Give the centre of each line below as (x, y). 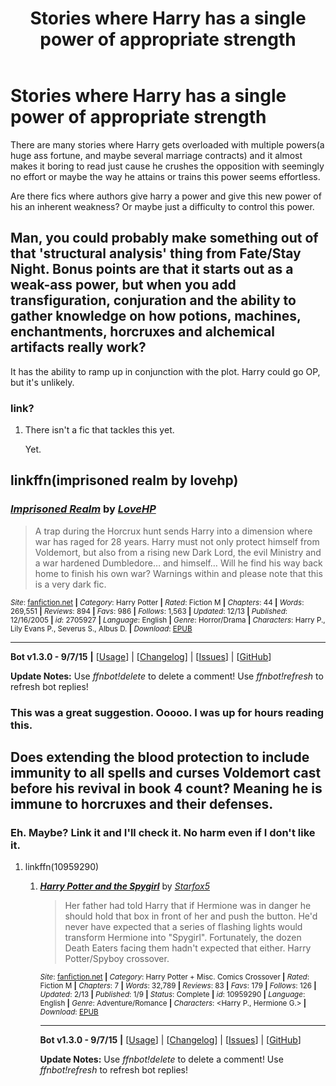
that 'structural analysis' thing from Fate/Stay (156, 253)
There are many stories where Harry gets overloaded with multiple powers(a (167, 144)
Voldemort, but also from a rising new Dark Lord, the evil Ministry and (178, 552)
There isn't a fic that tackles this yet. (99, 430)
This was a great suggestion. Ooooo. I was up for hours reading (167, 712)
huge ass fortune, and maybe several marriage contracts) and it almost (156, 155)
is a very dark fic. (70, 584)
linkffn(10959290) (62, 867)
